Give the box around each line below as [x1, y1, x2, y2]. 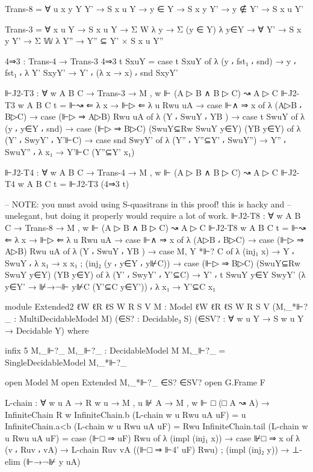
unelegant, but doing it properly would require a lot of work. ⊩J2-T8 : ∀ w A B [5, 209, 301, 222]
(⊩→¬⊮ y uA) [23, 455, 81, 467]
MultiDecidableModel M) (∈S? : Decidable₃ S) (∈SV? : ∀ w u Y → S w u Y [19, 312, 304, 325]
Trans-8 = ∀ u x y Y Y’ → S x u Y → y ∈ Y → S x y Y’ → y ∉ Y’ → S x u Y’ [5, 2, 304, 14]
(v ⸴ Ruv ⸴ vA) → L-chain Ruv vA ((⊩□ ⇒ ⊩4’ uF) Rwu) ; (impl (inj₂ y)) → [5, 443, 290, 456]
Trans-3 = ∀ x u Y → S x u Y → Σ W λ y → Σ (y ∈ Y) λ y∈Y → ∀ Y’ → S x [5, 22, 302, 35]
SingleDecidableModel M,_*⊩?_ [5, 355, 127, 368]
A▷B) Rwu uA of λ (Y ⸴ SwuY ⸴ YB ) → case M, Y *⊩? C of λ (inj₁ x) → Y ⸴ [5, 245, 295, 257]
